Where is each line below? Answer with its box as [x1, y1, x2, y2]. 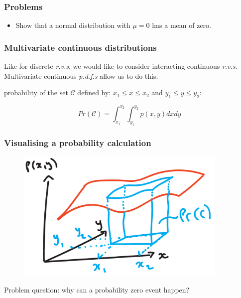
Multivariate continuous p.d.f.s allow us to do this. [4, 70, 158, 81]
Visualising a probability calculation [4, 137, 151, 149]
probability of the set [4, 87, 68, 98]
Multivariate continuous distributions [4, 41, 157, 53]
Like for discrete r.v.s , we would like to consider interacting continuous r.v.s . [4, 61, 238, 71]
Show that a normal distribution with [15, 20, 130, 30]
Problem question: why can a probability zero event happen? [4, 284, 190, 295]
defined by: [77, 87, 111, 98]
